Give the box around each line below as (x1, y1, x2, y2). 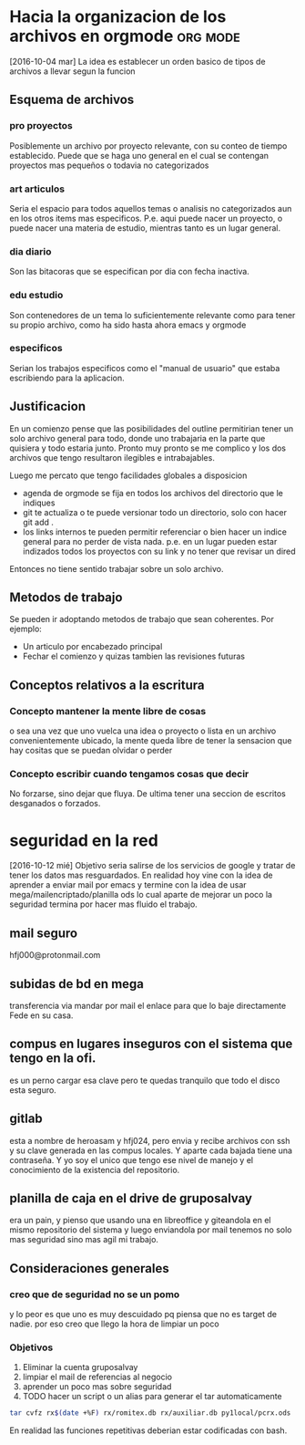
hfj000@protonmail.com (9, 950, 101, 961)
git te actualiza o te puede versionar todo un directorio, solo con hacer (22, 506, 287, 517)
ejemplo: (9, 623, 43, 635)
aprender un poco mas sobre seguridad (22, 1381, 172, 1392)
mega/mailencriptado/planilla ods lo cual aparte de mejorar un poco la (9, 889, 273, 900)
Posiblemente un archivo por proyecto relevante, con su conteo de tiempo (9, 140, 288, 151)
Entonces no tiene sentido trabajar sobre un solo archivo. (9, 563, 224, 574)
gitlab (9, 1111, 43, 1127)
